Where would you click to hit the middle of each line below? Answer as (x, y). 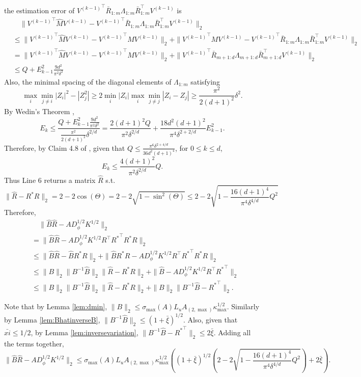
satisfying (205, 81)
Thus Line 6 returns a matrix (50, 180)
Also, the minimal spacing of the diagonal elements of (88, 81)
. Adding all (232, 332)
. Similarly (243, 306)
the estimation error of (39, 10)
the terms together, (34, 343)
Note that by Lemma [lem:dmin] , (56, 306)
